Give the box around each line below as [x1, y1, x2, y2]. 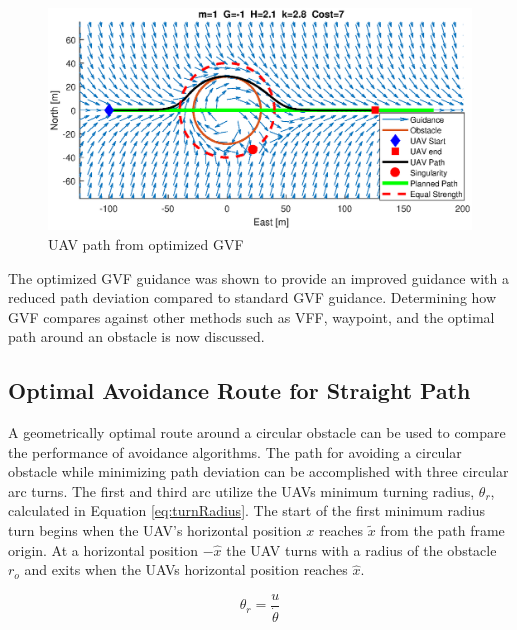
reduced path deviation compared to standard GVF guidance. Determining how [8, 287, 497, 308]
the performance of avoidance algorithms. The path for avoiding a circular [8, 441, 462, 462]
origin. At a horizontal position [8, 539, 198, 560]
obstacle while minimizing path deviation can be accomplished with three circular [8, 461, 509, 482]
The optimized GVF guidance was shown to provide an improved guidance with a [8, 267, 510, 288]
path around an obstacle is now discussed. [8, 326, 265, 347]
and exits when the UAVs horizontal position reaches [24, 559, 348, 580]
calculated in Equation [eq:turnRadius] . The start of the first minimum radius [8, 500, 485, 521]
